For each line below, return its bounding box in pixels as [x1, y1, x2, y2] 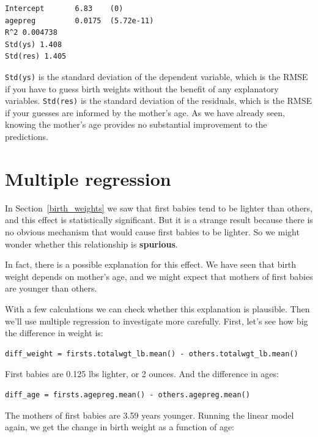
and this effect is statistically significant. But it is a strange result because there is [5, 213, 313, 226]
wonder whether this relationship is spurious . [5, 237, 178, 250]
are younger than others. [5, 282, 97, 295]
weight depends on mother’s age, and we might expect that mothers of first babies [5, 270, 313, 282]
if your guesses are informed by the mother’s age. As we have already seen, [5, 106, 285, 119]
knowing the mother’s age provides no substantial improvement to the [5, 118, 267, 131]
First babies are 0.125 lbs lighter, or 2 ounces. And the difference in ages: [5, 367, 279, 380]
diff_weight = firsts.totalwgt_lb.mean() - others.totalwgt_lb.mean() [5, 349, 298, 358]
